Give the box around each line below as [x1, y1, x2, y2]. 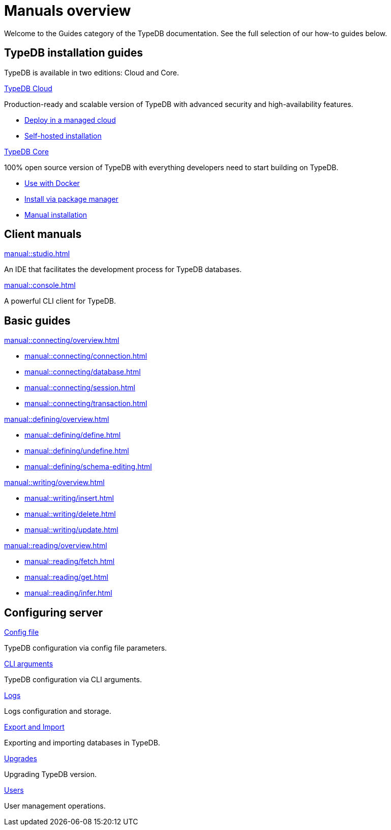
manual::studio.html [4, 249, 70, 258]
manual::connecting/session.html [24, 383, 135, 392]
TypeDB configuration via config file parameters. [4, 644, 167, 653]
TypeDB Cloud [4, 84, 52, 93]
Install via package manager [24, 194, 118, 203]
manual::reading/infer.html [24, 588, 112, 598]
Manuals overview [4, 2, 131, 19]
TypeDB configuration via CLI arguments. [4, 675, 142, 684]
